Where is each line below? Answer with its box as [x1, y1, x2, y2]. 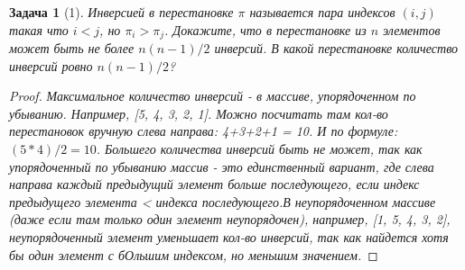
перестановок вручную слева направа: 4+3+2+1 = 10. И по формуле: [9, 121, 398, 140]
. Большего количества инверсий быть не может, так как [96, 139, 423, 158]
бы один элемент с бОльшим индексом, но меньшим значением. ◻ [9, 245, 378, 264]
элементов [383, 20, 441, 39]
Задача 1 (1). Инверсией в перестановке [9, 3, 234, 21]
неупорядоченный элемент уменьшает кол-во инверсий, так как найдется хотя [9, 227, 449, 246]
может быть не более [9, 39, 135, 58]
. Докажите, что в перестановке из [164, 20, 367, 39]
